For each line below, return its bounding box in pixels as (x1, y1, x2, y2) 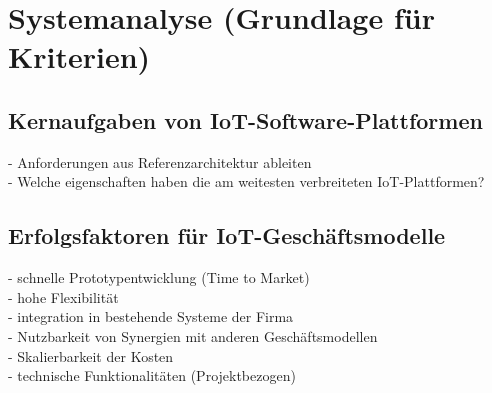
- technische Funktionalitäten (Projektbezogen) (8, 365, 296, 386)
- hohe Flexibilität (8, 286, 119, 307)
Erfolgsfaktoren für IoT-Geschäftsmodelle (8, 220, 446, 251)
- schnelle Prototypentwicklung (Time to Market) (8, 267, 310, 288)
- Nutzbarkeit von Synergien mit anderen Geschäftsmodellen (8, 325, 378, 346)
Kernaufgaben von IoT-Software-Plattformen (8, 104, 483, 135)
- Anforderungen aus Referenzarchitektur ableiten (8, 151, 312, 172)
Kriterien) (8, 36, 151, 77)
